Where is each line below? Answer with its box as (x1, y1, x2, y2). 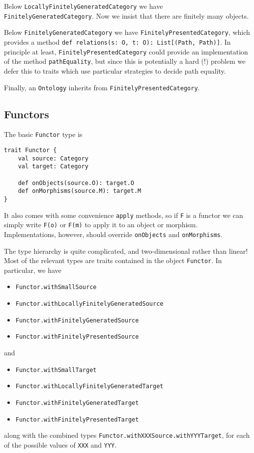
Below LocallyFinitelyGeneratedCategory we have (4, 1, 163, 11)
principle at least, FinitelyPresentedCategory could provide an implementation (4, 46, 248, 56)
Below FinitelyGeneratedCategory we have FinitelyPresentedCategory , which (4, 27, 250, 37)
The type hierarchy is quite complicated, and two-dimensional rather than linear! (4, 245, 248, 256)
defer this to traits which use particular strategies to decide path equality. (4, 65, 226, 76)
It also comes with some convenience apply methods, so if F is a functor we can (4, 210, 243, 220)
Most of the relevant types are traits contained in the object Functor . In (4, 255, 222, 266)
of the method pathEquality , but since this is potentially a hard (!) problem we (4, 56, 246, 66)
